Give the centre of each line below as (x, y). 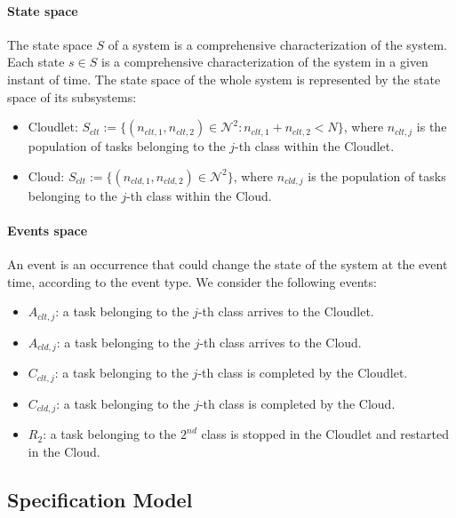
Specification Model (100, 499)
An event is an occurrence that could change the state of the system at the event (228, 264)
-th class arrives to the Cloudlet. (286, 311)
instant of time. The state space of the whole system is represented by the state (224, 79)
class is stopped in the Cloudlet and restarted (325, 434)
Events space (48, 230)
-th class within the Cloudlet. (315, 146)
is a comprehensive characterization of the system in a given (265, 62)
